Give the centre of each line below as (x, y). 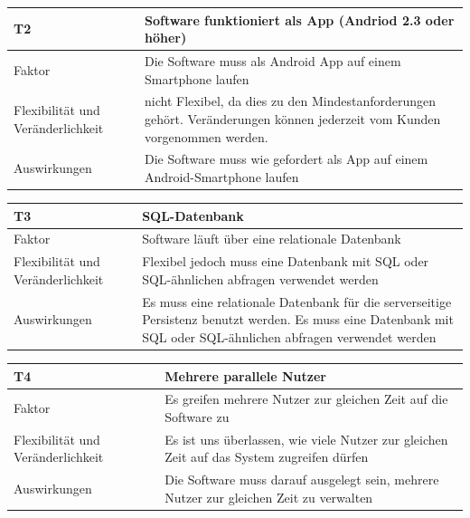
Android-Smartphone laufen (222, 177)
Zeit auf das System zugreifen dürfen (267, 457)
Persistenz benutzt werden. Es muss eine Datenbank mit (298, 319)
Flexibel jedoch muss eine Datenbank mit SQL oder (286, 261)
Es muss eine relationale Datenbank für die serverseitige (297, 301)
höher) (166, 38)
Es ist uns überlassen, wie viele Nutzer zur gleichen (306, 439)
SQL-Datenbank (193, 215)
